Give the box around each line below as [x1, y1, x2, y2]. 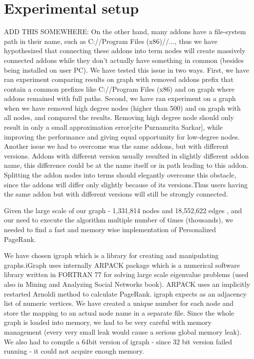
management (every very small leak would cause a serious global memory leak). [4, 326, 242, 337]
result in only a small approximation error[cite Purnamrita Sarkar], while [4, 122, 223, 132]
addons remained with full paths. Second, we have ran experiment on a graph [4, 93, 236, 103]
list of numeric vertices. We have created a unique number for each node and [4, 298, 234, 308]
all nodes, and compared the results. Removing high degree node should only [4, 112, 234, 122]
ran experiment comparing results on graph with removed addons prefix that [4, 74, 233, 84]
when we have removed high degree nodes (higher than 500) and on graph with [4, 102, 241, 113]
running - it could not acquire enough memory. [4, 346, 144, 356]
